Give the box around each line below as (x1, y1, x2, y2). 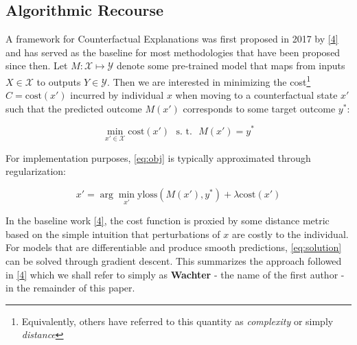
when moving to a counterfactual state (175, 88, 338, 102)
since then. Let (5, 58, 68, 73)
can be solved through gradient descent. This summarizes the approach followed (5, 253, 342, 267)
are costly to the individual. (231, 226, 349, 241)
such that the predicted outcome (5, 101, 142, 115)
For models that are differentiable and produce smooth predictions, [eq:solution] (5, 240, 342, 254)
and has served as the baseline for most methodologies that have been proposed (5, 45, 341, 59)
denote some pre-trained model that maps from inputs (117, 58, 345, 73)
